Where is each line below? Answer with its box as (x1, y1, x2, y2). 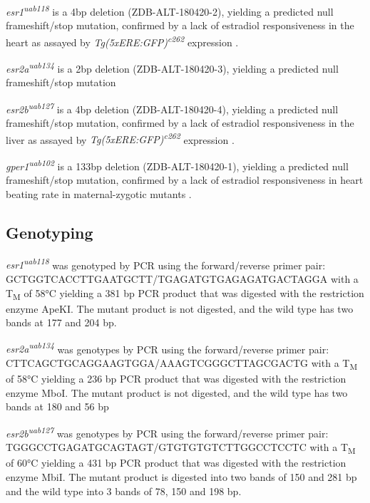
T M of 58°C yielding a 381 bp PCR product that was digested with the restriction (6, 285, 364, 302)
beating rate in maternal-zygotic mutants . (6, 186, 192, 201)
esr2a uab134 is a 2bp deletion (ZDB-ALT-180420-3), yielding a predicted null (6, 59, 339, 76)
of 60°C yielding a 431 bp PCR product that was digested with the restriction (6, 455, 346, 470)
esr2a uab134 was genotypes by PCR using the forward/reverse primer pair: (6, 339, 329, 356)
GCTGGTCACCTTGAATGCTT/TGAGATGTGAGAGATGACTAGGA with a (6, 271, 359, 286)
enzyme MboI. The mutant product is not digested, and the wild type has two (6, 385, 348, 400)
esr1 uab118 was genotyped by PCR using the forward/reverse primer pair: (6, 255, 326, 272)
